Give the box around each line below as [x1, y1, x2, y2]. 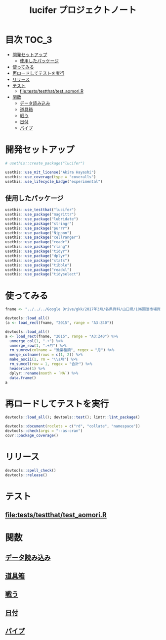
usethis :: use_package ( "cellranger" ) [5, 235, 81, 240]
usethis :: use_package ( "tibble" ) [5, 263, 72, 267]
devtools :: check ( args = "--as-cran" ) [5, 428, 83, 433]
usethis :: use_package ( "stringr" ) [5, 221, 74, 226]
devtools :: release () [5, 473, 48, 478]
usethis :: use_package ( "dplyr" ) [5, 253, 70, 258]
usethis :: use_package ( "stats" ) [5, 258, 70, 263]
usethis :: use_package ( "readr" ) [5, 240, 70, 245]
